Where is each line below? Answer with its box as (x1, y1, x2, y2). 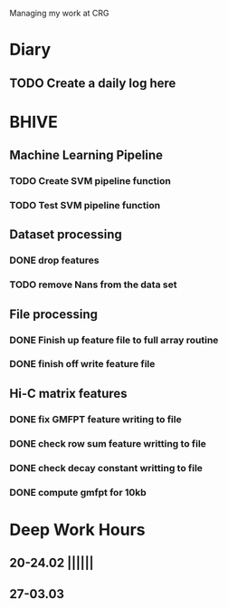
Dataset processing (9, 227, 122, 243)
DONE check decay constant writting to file (9, 461, 204, 474)
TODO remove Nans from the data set (9, 278, 177, 291)
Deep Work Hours (9, 519, 147, 540)
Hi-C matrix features (9, 385, 128, 401)
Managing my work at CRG (9, 8, 110, 18)
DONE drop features (9, 254, 100, 266)
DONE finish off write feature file (9, 358, 156, 371)
